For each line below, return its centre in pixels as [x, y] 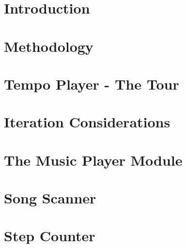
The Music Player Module [93, 160]
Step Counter [50, 236]
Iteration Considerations [87, 122]
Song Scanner [50, 198]
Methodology [49, 46]
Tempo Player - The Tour [92, 84]
